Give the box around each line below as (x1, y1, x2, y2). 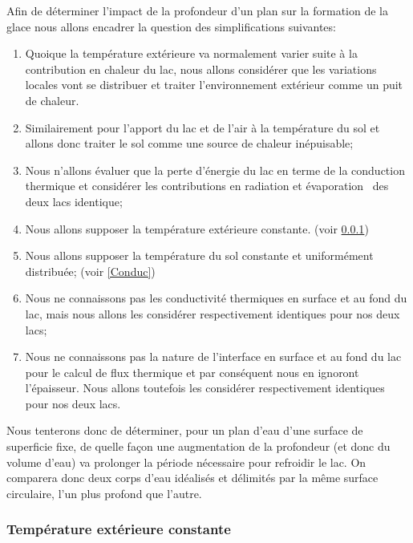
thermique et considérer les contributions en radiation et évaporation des (25, 177, 389, 194)
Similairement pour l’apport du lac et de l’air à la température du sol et (25, 119, 380, 136)
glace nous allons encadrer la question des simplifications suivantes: (6, 18, 336, 34)
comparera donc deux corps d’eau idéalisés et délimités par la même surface (6, 469, 379, 486)
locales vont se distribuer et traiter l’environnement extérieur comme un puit (25, 76, 403, 93)
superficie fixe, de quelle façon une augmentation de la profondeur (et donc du (6, 438, 391, 455)
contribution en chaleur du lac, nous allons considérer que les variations (25, 60, 377, 77)
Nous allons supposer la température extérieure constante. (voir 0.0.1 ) (25, 220, 369, 237)
